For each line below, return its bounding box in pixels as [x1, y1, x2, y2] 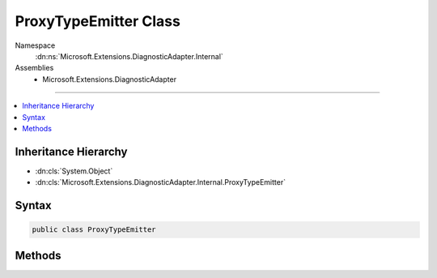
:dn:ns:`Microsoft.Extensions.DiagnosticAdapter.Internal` [35, 51, 224, 61]
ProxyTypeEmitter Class [15, 12, 181, 30]
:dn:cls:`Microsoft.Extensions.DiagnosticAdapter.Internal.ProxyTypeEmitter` [35, 177, 286, 187]
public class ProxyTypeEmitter [32, 225, 157, 234]
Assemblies [15, 63, 54, 73]
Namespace [15, 41, 56, 50]
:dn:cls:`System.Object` [35, 166, 113, 176]
